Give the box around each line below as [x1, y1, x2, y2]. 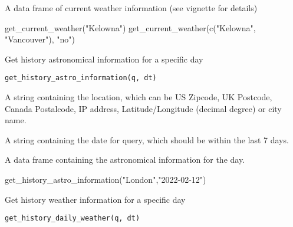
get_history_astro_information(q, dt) [5, 74, 157, 83]
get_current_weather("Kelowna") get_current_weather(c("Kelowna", [5, 21, 256, 34]
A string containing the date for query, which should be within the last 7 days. [5, 133, 289, 146]
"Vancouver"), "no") [5, 33, 75, 45]
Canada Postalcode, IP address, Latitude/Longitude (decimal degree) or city [5, 102, 282, 114]
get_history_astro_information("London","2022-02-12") [5, 173, 206, 185]
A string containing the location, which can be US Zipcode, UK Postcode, [5, 91, 272, 103]
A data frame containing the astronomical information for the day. [5, 153, 245, 166]
